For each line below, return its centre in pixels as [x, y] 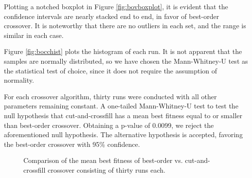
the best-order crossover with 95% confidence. [72, 144]
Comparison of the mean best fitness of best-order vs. [103, 160]
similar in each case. [34, 35]
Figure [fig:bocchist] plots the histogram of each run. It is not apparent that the [123, 51]
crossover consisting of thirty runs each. [106, 169]
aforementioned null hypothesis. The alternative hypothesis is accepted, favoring [123, 134]
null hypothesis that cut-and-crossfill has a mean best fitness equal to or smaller [123, 115]
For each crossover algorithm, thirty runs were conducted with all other [110, 96]
